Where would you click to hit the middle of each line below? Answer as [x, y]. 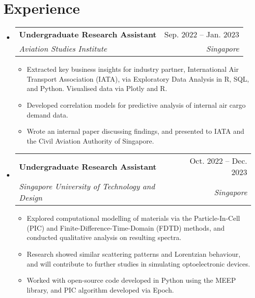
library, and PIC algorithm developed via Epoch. [100, 289]
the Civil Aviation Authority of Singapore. [90, 140]
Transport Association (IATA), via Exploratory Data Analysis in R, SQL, [138, 78]
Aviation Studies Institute [63, 49]
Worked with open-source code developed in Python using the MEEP [131, 280]
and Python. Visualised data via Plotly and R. [97, 88]
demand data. [47, 114]
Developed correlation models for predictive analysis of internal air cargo [136, 104]
